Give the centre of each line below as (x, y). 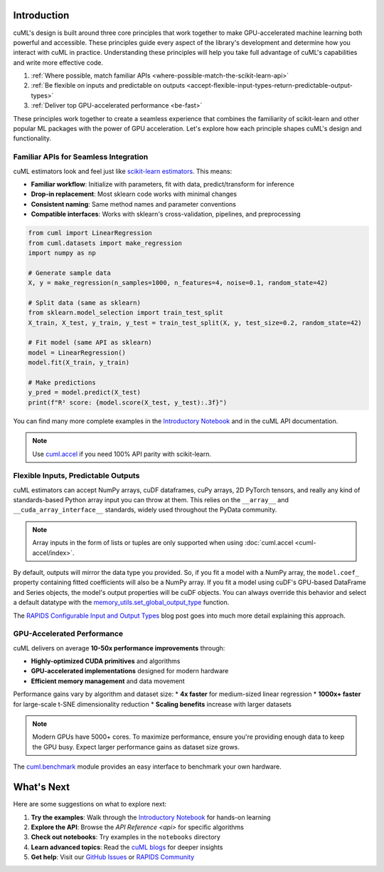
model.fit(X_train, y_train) (79, 363)
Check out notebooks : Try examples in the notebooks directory (126, 837)
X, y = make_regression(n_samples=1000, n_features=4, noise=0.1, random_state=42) (178, 283)
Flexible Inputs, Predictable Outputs (76, 476)
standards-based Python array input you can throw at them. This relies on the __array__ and (151, 500)
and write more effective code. (58, 62)
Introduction (41, 15)
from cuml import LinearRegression (90, 233)
